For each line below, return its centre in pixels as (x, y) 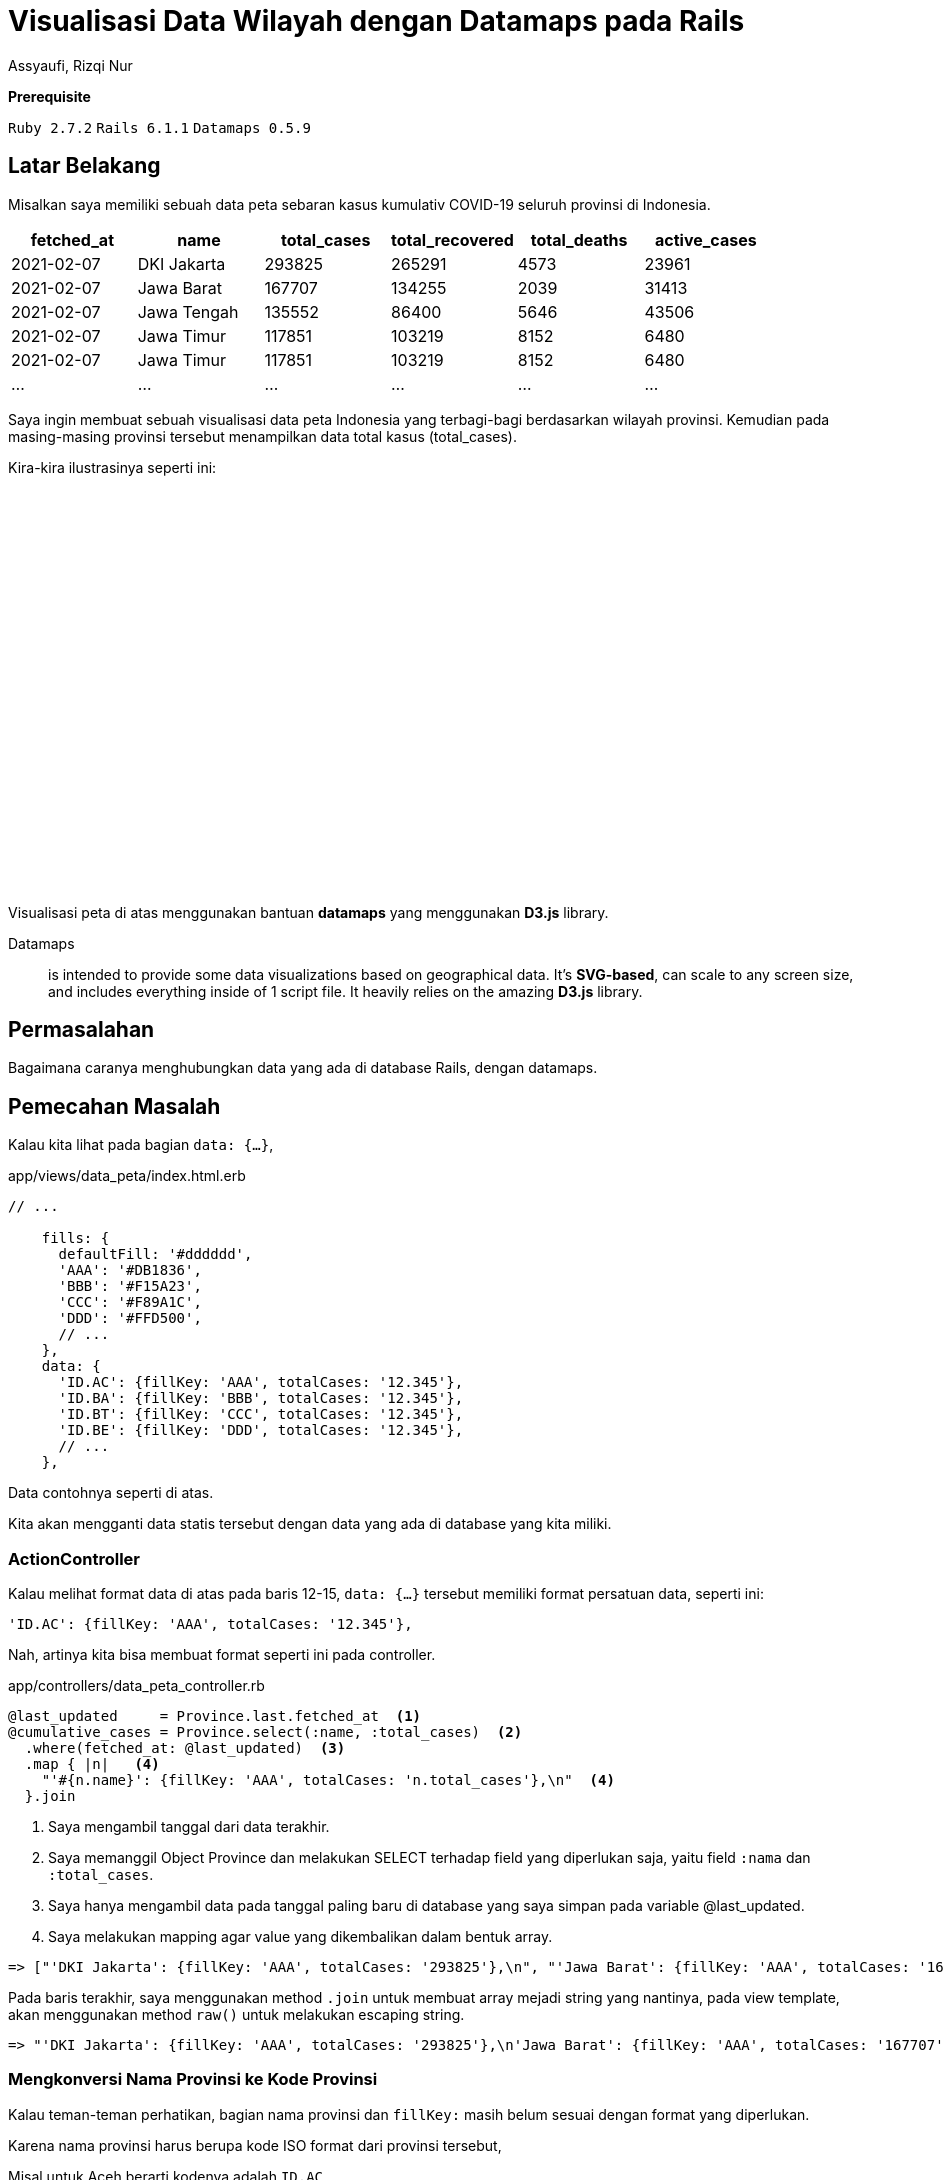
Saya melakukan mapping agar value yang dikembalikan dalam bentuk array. (300, 1937)
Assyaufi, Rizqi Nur (70, 65)
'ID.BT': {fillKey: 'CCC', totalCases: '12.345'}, (261, 1414)
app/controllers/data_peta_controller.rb (136, 1686)
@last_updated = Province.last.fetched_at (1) (215, 1716)
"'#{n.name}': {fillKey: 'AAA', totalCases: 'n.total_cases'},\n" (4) (328, 1780)
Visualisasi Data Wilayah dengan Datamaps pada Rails (376, 21)
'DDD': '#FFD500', (130, 1318)
